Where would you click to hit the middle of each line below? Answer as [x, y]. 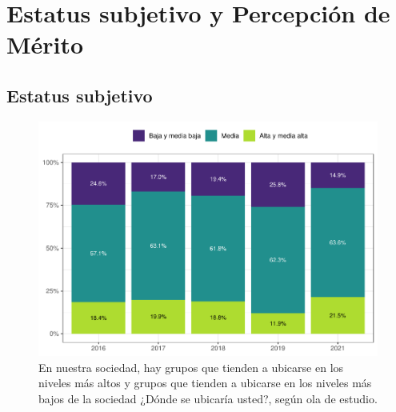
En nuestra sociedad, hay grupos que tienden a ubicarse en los [191, 367]
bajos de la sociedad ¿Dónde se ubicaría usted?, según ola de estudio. [208, 399]
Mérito [45, 44]
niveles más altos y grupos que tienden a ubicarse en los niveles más [205, 383]
